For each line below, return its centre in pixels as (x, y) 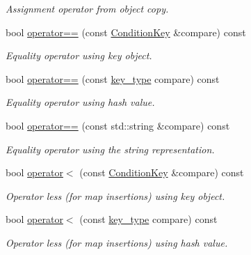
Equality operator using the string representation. (110, 149)
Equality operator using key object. (79, 55)
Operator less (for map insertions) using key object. (115, 195)
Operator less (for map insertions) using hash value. (117, 242)
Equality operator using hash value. (80, 102)
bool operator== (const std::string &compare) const (118, 125)
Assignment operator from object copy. (87, 8)
